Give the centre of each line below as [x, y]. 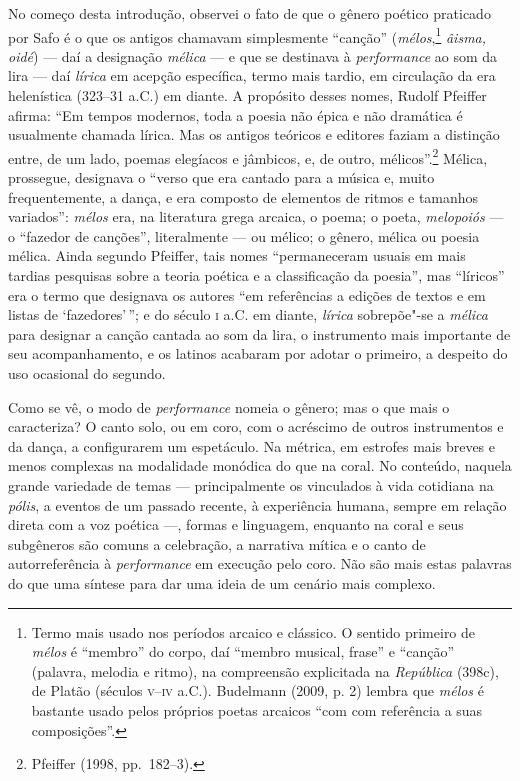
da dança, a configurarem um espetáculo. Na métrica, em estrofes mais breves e [252, 445]
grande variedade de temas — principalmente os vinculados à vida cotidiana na [251, 484]
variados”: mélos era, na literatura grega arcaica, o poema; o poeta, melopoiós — [256, 216]
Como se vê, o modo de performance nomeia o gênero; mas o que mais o [229, 406]
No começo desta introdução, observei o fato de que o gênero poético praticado [249, 13]
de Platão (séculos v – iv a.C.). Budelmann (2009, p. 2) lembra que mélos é [257, 690]
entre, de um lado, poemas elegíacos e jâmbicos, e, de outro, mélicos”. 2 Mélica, [248, 156]
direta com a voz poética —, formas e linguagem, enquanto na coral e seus [236, 524]
